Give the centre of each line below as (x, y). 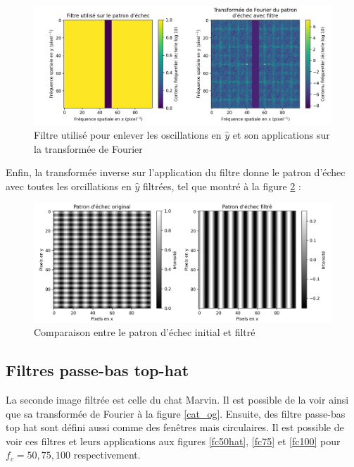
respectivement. (107, 455)
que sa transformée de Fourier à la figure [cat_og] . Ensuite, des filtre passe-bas (176, 413)
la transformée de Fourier (88, 148)
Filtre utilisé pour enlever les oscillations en (128, 134)
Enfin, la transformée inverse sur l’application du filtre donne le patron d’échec (176, 172)
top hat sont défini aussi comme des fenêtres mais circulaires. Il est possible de (175, 427)
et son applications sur (281, 134)
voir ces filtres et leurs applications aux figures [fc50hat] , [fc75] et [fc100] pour (173, 441)
